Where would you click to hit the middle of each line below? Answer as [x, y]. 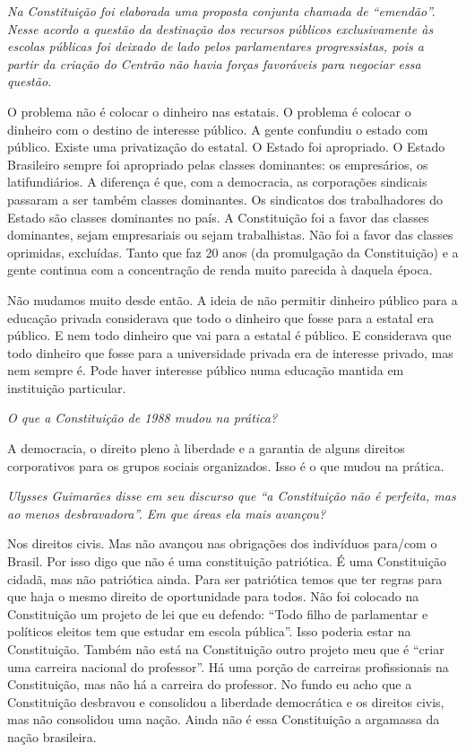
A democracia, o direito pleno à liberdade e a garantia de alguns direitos [206, 448]
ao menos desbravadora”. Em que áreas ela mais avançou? [167, 513]
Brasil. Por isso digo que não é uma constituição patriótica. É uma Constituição [227, 561]
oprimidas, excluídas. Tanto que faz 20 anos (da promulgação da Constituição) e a [233, 252]
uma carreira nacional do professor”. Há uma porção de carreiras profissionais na [228, 666]
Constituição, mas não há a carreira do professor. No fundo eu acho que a [210, 684]
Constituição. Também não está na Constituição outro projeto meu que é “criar [226, 649]
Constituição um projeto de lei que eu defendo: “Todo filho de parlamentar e [218, 613]
